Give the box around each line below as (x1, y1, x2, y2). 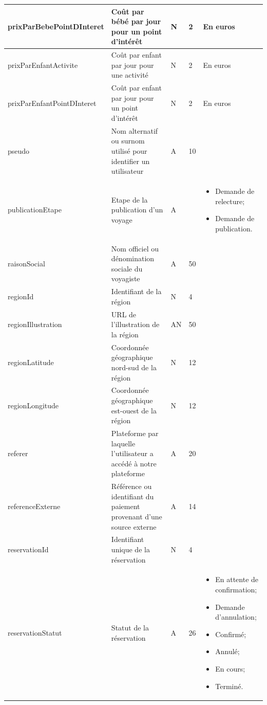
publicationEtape (8, 204, 62, 215)
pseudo (8, 145, 30, 156)
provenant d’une (111, 511, 162, 521)
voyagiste (111, 273, 140, 284)
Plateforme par (111, 427, 159, 438)
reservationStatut (8, 627, 62, 638)
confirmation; (215, 584, 257, 595)
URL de (111, 309, 137, 319)
